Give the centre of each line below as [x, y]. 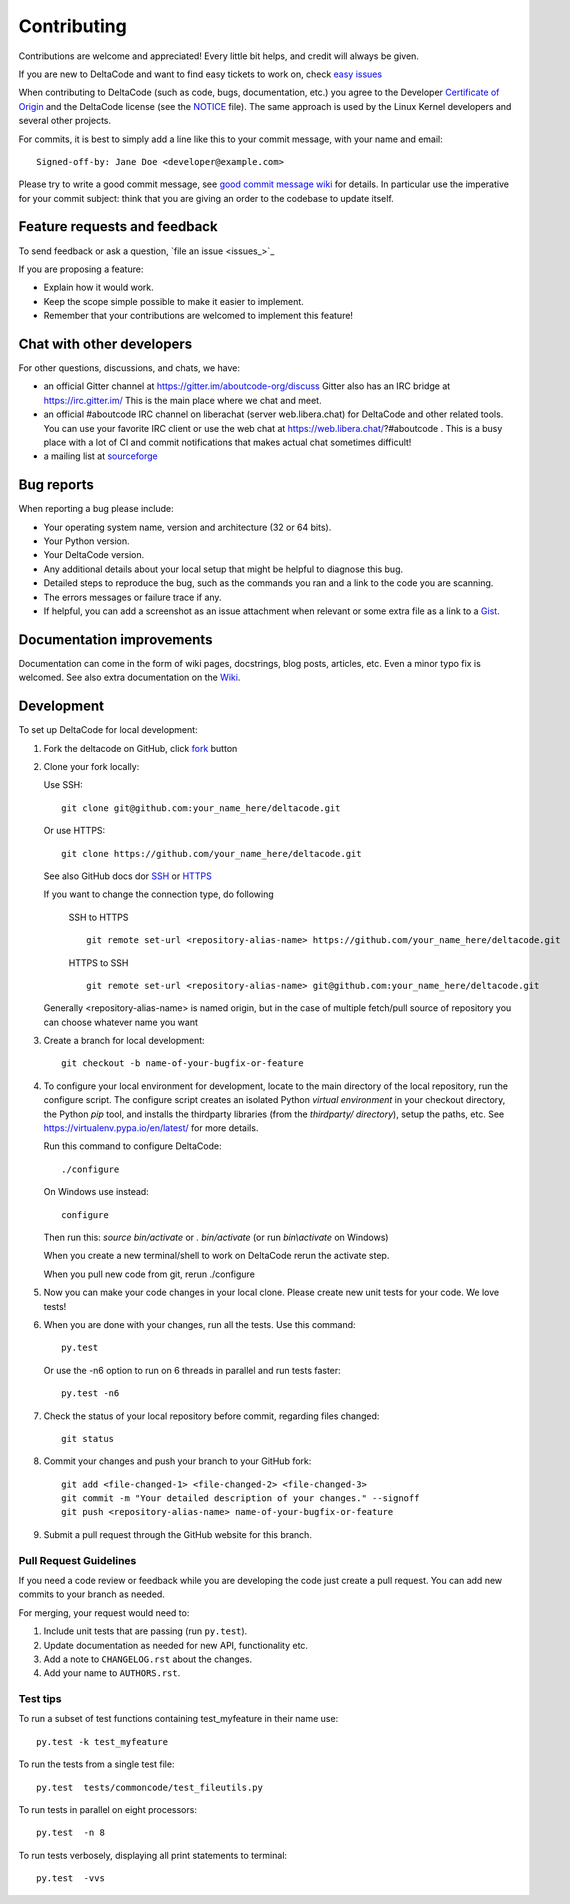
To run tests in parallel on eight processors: [107, 1810]
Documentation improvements [115, 639]
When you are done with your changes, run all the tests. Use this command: [199, 1324]
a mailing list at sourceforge [101, 456]
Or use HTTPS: [74, 831]
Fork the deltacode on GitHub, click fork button [140, 748]
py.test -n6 [90, 1393]
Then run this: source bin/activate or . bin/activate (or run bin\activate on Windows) [216, 1237]
